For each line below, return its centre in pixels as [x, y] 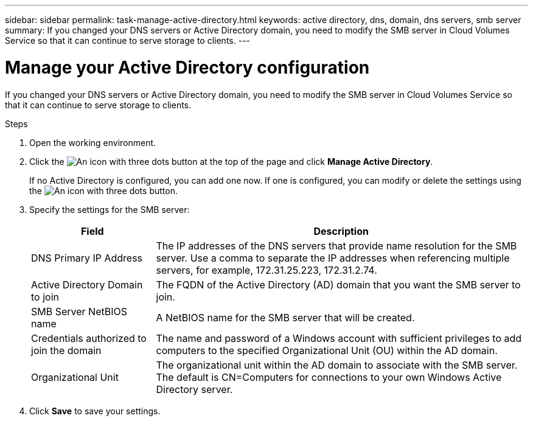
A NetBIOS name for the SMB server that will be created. [285, 317]
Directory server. [194, 389]
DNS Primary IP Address [87, 258]
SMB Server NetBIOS [79, 311]
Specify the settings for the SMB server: [110, 209]
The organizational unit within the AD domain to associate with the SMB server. [337, 365]
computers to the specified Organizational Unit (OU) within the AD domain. [327, 350]
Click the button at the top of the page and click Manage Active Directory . [231, 161]
